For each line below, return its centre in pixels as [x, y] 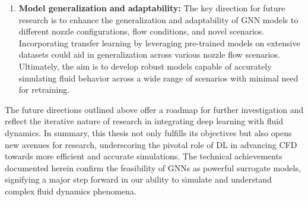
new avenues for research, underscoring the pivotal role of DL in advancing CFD [151, 144]
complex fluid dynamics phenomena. [71, 191]
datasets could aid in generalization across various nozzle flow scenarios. [149, 54]
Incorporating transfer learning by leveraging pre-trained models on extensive [159, 43]
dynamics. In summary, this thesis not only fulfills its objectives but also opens [148, 132]
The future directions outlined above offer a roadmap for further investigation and [154, 109]
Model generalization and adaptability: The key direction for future [152, 8]
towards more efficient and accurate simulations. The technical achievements [144, 156]
